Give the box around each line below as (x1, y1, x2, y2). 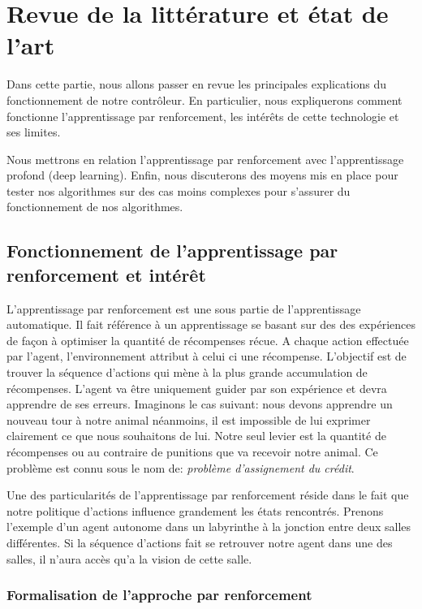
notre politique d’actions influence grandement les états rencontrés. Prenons (6, 502, 384, 519)
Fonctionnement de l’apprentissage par (6, 238, 338, 263)
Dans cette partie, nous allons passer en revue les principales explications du (6, 76, 387, 93)
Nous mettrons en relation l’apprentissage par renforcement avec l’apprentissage (6, 150, 404, 167)
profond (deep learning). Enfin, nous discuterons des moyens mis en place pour (6, 166, 398, 184)
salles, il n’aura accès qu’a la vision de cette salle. (6, 550, 252, 567)
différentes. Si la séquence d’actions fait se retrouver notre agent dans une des (6, 533, 393, 551)
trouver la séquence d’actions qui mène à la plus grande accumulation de (6, 364, 368, 381)
